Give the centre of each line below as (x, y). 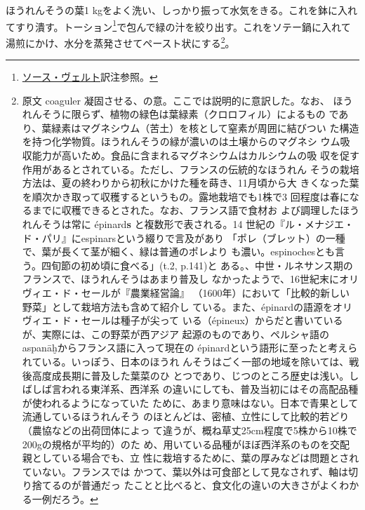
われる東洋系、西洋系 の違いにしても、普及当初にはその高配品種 (210, 389)
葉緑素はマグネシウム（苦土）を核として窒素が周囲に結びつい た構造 (200, 127)
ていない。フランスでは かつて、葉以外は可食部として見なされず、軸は (185, 471)
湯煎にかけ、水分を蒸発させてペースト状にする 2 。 (120, 41)
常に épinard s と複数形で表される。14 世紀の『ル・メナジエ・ (213, 224)
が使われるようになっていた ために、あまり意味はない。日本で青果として (190, 402)
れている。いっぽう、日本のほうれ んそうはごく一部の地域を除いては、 (186, 361)
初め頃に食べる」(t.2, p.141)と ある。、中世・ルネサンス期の (217, 265)
